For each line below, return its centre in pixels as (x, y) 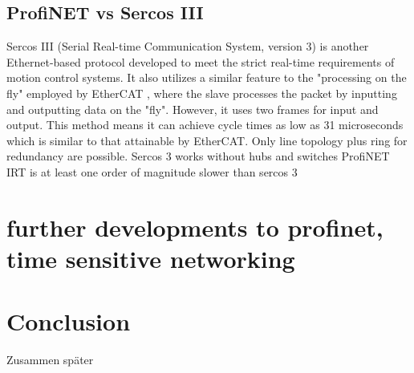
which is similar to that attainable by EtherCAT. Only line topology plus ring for (207, 140)
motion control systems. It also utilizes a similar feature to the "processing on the (207, 77)
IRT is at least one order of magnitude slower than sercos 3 (152, 171)
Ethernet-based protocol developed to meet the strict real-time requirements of (201, 61)
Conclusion (69, 321)
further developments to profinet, (195, 227)
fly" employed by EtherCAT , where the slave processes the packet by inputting (202, 93)
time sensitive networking (151, 258)
